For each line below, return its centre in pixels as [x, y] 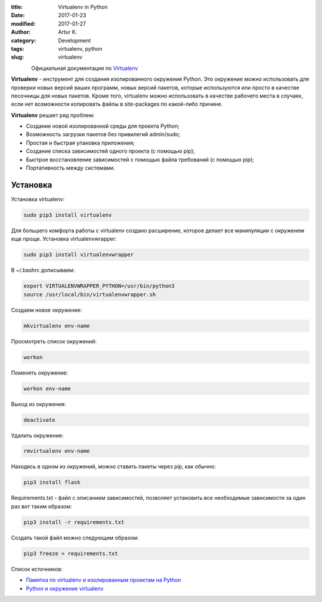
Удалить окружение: [37, 435]
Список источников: [37, 569]
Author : [21, 32]
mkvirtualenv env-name [57, 326]
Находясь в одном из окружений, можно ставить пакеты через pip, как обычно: [113, 466]
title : [17, 7]
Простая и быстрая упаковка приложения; [80, 143]
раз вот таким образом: [41, 506]
